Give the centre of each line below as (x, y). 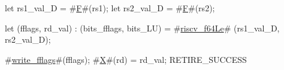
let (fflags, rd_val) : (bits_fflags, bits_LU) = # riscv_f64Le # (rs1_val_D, (142, 28)
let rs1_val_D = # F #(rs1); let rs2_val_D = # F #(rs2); (110, 8)
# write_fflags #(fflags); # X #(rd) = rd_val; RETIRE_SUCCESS (126, 59)
